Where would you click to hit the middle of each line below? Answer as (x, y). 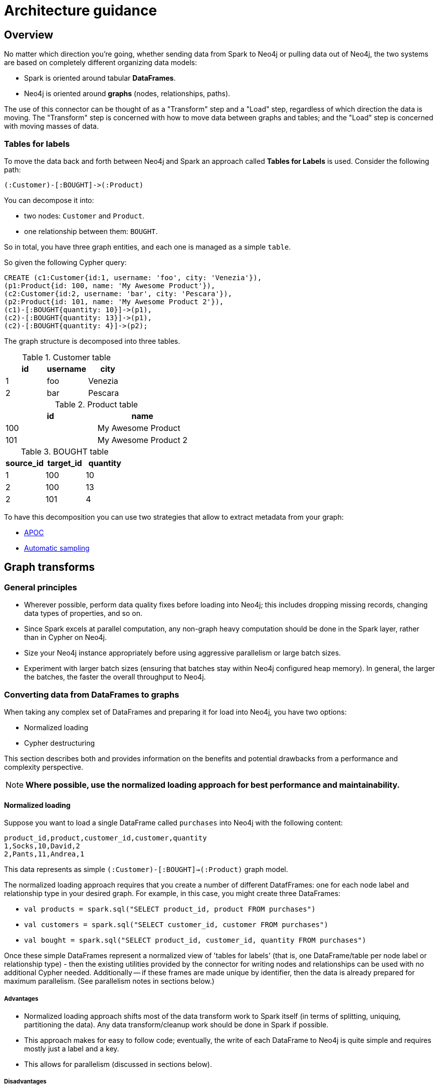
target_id (65, 463)
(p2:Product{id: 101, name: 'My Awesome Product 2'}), (114, 301)
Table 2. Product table (96, 404)
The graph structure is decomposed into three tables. (92, 341)
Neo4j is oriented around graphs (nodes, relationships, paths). (127, 94)
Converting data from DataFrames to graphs (92, 694)
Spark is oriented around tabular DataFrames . (100, 78)
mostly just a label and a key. (72, 1048)
